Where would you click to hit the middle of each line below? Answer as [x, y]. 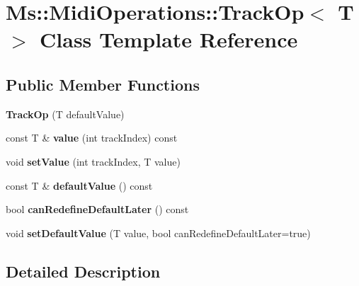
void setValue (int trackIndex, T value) [93, 161]
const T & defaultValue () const [79, 185]
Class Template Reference [169, 39]
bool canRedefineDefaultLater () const [97, 209]
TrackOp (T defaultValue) [65, 114]
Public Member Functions [103, 84]
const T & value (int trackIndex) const [92, 138]
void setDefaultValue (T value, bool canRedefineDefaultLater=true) [158, 233]
